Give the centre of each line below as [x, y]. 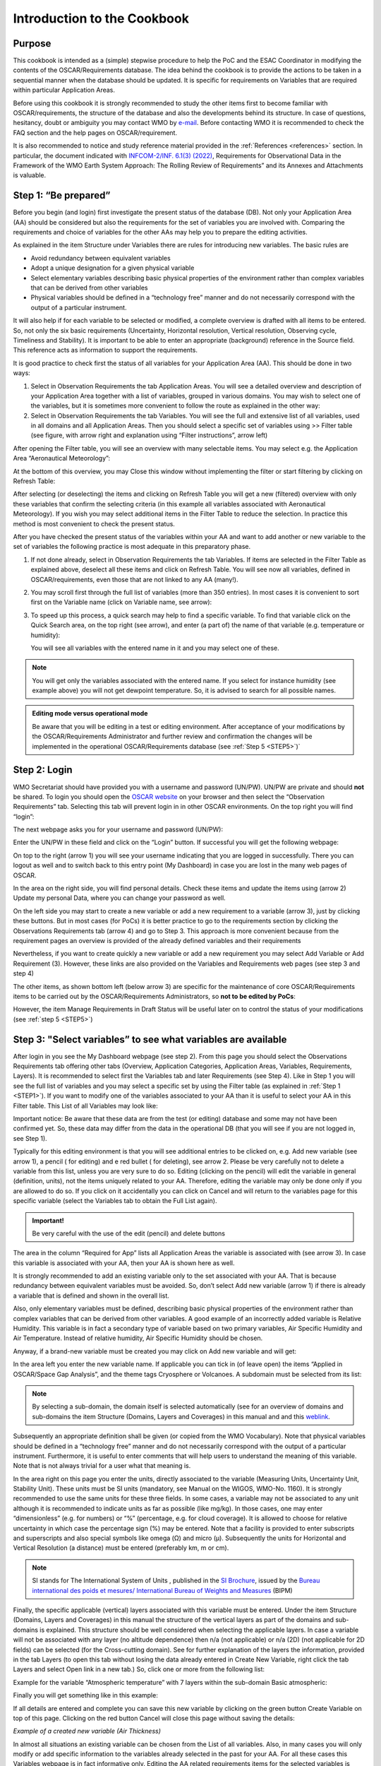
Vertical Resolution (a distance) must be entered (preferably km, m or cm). [121, 1548]
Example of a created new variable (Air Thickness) [87, 1731]
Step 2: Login [43, 770]
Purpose [32, 43]
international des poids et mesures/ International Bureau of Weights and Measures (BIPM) [162, 1590]
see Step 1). [30, 1138]
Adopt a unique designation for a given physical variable [113, 268]
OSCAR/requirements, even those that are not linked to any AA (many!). [134, 579]
